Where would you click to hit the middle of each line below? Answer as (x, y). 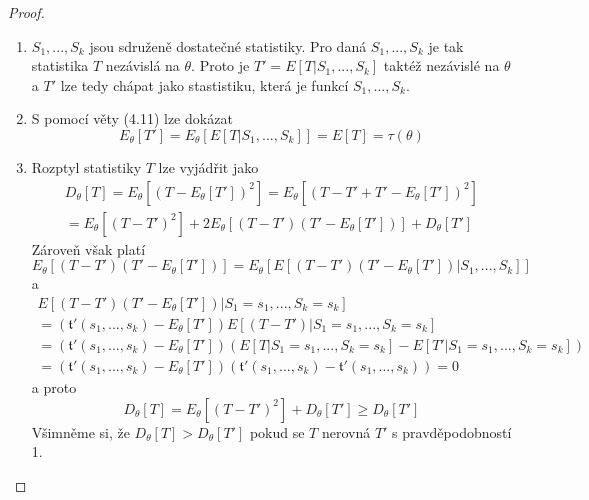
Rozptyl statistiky (86, 166)
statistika (60, 65)
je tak (446, 45)
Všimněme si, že (80, 431)
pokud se (277, 431)
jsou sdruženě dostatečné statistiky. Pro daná (228, 45)
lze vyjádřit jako (208, 166)
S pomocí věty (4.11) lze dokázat (132, 118)
